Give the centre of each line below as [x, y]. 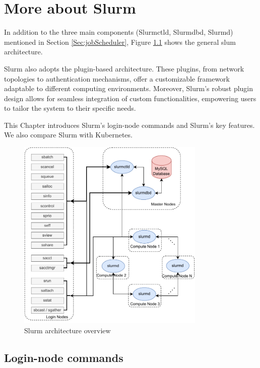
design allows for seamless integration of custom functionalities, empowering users [130, 98]
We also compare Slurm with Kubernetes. [68, 135]
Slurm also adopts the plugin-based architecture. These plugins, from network [124, 68]
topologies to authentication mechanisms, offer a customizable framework [117, 78]
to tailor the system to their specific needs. [70, 108]
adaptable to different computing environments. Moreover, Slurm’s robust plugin [129, 88]
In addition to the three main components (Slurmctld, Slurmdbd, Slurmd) [119, 32]
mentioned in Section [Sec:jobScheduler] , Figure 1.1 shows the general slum [120, 42]
